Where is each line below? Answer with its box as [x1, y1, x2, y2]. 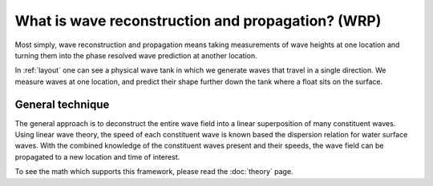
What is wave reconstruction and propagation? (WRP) [14, 12, 382, 30]
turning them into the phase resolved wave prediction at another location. [14, 50, 258, 60]
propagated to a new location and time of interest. [14, 152, 180, 161]
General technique [14, 97, 110, 111]
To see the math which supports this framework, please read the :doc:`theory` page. [14, 167, 293, 176]
